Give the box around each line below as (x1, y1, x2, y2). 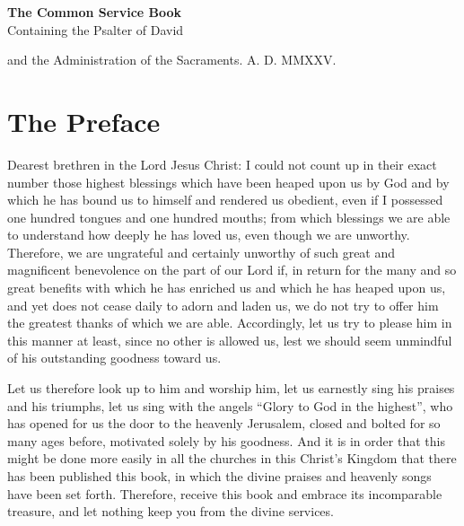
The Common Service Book (7, 3, 182, 21)
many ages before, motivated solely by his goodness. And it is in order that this (7, 431, 445, 450)
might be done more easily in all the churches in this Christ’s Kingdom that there (7, 449, 457, 468)
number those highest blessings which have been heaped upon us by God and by (7, 172, 450, 191)
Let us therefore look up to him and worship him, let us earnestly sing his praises (7, 379, 455, 398)
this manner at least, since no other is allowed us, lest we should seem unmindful (7, 330, 452, 349)
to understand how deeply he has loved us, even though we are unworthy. (7, 225, 410, 244)
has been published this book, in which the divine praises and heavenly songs (7, 467, 432, 485)
